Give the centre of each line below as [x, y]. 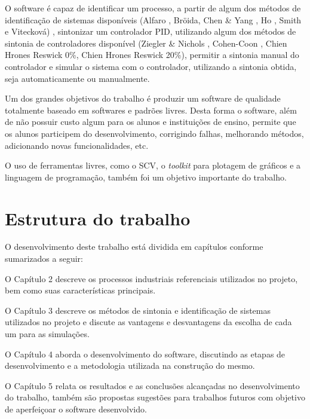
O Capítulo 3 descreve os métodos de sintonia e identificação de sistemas [138, 310]
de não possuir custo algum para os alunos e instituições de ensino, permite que [151, 122]
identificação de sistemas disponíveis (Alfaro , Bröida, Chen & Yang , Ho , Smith [153, 19]
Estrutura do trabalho [98, 218]
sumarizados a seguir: [44, 259]
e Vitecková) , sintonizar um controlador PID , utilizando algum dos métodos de [151, 31]
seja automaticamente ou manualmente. [77, 78]
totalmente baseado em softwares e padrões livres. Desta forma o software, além [151, 110]
